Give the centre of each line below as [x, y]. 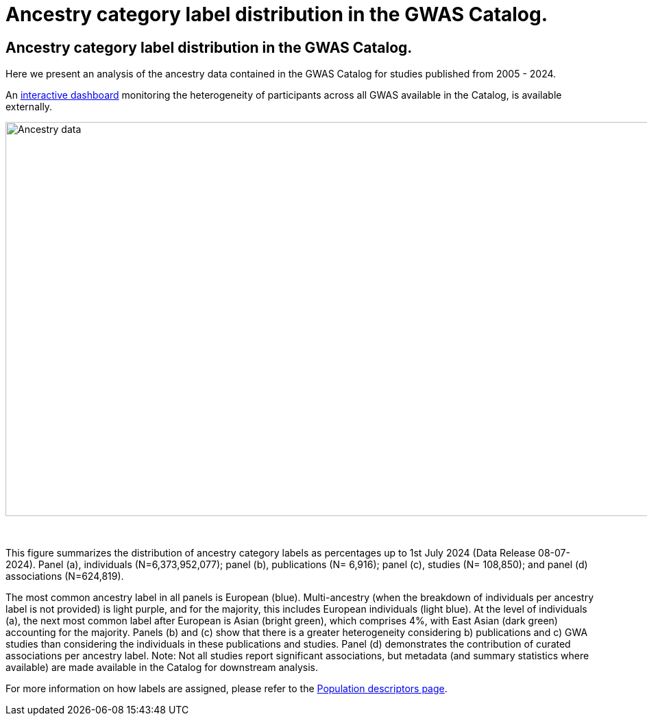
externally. [29, 107]
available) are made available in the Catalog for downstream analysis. [162, 668]
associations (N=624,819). [65, 576]
